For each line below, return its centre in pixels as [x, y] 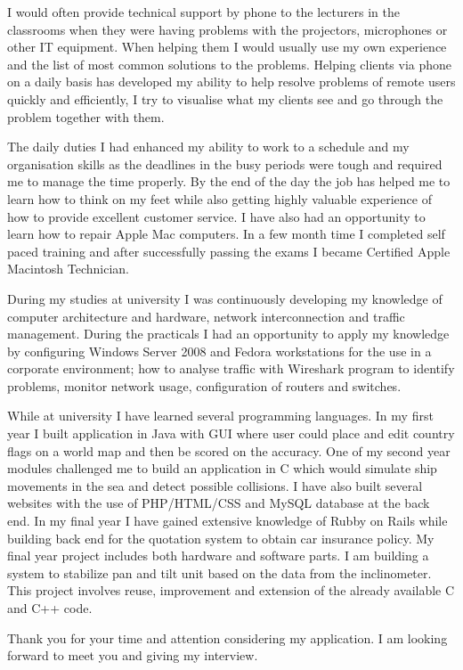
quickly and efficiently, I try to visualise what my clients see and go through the [225, 98]
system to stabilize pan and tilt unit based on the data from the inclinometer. [219, 572]
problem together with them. [86, 116]
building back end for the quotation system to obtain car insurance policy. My [221, 538]
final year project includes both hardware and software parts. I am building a [218, 556]
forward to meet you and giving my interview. [133, 655]
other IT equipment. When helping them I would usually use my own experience [227, 47]
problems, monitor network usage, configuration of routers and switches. [204, 385]
